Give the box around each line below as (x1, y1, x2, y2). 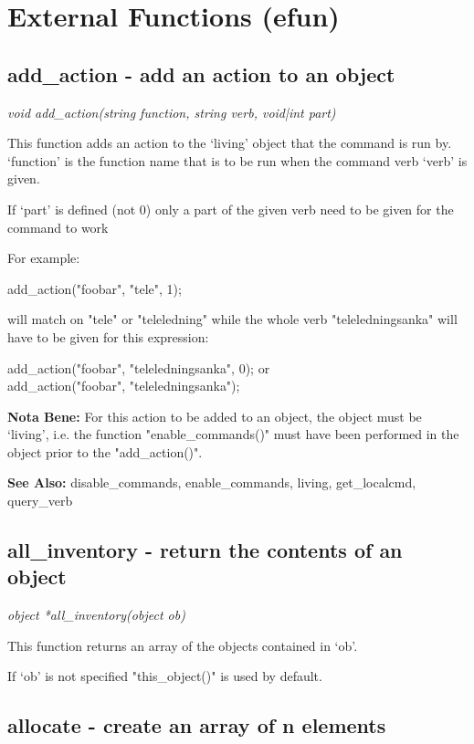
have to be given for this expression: (7, 327, 209, 346)
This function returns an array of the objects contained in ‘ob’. (7, 635, 358, 655)
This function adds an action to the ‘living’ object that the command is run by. (7, 133, 452, 152)
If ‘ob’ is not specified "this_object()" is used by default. (7, 666, 322, 686)
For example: (7, 248, 80, 267)
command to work (7, 217, 109, 236)
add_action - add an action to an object (7, 59, 395, 88)
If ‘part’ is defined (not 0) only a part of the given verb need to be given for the (7, 199, 454, 218)
